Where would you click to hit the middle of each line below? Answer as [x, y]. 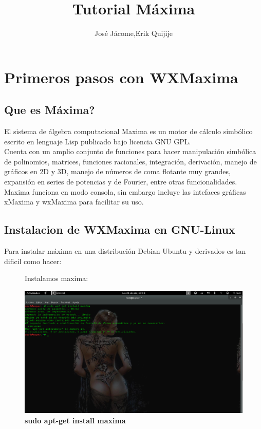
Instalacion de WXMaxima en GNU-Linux [120, 229]
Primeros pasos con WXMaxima [121, 77]
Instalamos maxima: [57, 278]
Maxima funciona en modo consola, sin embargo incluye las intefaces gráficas [125, 191]
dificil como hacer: [33, 261]
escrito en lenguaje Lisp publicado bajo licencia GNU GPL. [98, 141]
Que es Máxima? [50, 110]
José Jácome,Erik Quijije [134, 33]
